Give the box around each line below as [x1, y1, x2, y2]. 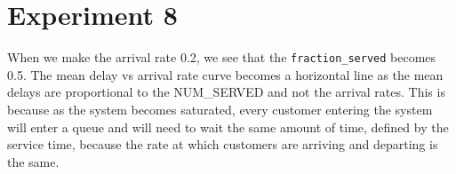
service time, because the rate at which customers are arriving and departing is [7, 135, 438, 154]
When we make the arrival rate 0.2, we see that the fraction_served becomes [7, 48, 436, 67]
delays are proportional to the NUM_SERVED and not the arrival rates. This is [7, 83, 445, 101]
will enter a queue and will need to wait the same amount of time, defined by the [7, 117, 449, 136]
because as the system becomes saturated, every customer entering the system [7, 99, 433, 118]
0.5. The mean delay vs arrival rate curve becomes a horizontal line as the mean [7, 65, 444, 83]
